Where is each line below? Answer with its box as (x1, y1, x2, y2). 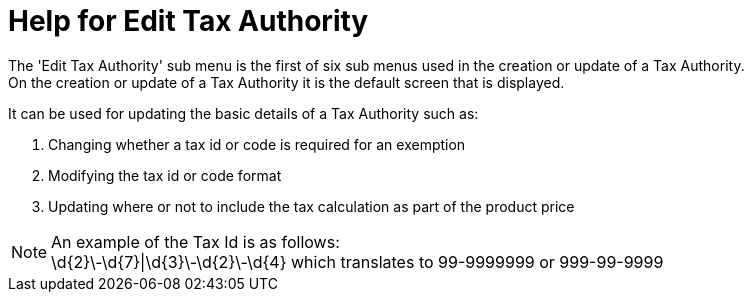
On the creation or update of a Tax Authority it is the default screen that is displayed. (8, 73, 565, 91)
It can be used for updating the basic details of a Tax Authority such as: (8, 104, 479, 122)
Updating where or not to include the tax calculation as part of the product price (48, 197, 575, 215)
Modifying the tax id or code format (48, 166, 282, 184)
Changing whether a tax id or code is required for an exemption (48, 135, 466, 153)
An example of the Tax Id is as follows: (51, 231, 340, 252)
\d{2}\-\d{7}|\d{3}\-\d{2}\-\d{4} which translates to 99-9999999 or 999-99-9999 (51, 251, 664, 272)
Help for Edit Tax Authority (8, 4, 369, 38)
